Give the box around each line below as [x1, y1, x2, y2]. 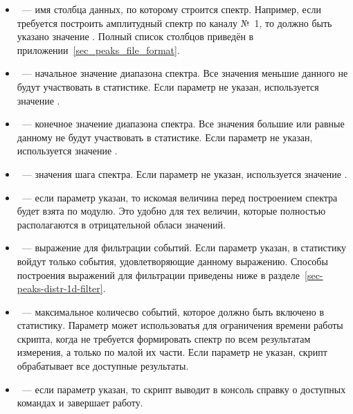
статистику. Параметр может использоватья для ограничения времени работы [17, 318, 343, 332]
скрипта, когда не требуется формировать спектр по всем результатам [17, 331, 311, 345]
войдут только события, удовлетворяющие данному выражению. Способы [17, 253, 328, 268]
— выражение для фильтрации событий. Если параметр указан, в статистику [21, 240, 347, 255]
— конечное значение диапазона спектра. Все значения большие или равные [21, 116, 345, 131]
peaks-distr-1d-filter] [17, 281, 103, 296]
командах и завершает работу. [17, 395, 143, 410]
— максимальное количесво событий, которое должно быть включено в [21, 304, 325, 318]
